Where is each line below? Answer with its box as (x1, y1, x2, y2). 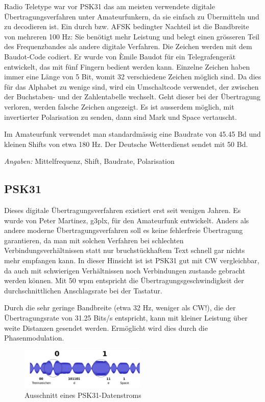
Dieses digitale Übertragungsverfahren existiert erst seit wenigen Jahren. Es (4, 205, 241, 216)
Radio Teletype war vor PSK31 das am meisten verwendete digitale (4, 1, 215, 11)
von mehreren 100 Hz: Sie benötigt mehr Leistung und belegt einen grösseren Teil (4, 31, 259, 41)
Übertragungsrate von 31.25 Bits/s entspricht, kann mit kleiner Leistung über (4, 312, 248, 323)
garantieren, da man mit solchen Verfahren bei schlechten (4, 235, 184, 245)
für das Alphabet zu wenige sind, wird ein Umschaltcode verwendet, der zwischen (4, 81, 259, 92)
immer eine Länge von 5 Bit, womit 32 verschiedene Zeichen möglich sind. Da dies (4, 71, 261, 82)
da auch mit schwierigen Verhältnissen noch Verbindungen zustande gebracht (4, 265, 246, 276)
